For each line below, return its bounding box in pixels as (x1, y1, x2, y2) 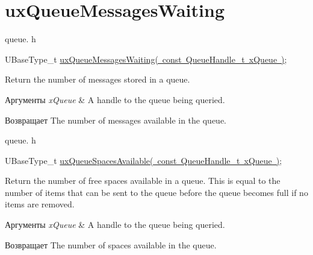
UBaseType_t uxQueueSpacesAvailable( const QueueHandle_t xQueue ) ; (5, 154, 282, 166)
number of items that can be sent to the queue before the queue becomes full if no (5, 186, 308, 198)
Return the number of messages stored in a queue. (5, 73, 190, 86)
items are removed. (5, 198, 75, 210)
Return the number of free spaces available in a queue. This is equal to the (5, 174, 280, 187)
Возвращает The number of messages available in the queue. (5, 113, 226, 126)
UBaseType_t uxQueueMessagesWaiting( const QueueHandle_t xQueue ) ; (5, 52, 287, 65)
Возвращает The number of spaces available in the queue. (5, 238, 217, 251)
